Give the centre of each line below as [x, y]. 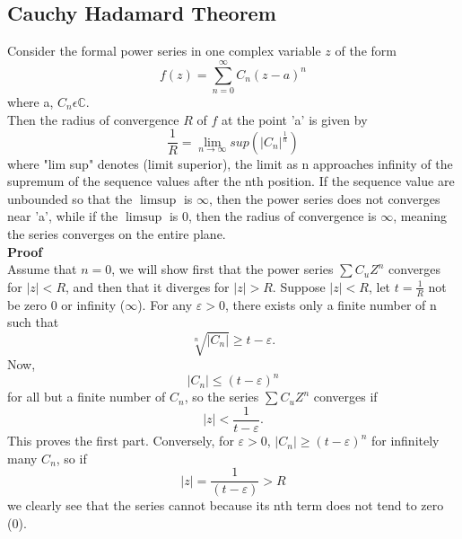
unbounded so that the [70, 198]
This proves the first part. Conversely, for [121, 441]
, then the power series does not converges [325, 198]
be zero [27, 304]
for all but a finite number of [87, 397]
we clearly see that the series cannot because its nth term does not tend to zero [226, 505]
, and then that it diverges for [148, 286]
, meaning [420, 216]
